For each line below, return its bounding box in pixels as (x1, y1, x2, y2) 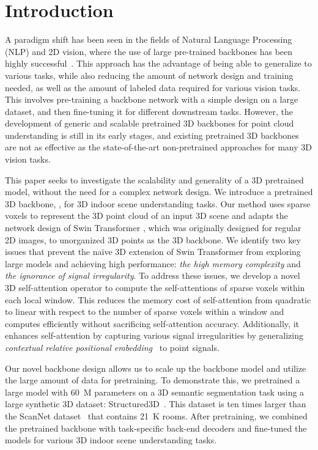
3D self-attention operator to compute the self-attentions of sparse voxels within (5, 281, 305, 293)
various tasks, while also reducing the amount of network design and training (5, 68, 294, 81)
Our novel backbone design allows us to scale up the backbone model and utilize (5, 361, 306, 374)
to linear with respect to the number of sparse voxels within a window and (5, 305, 284, 318)
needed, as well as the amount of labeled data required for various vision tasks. (5, 81, 301, 94)
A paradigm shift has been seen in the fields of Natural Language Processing (5, 33, 292, 46)
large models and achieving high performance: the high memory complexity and (5, 257, 301, 270)
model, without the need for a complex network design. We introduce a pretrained (5, 185, 313, 198)
